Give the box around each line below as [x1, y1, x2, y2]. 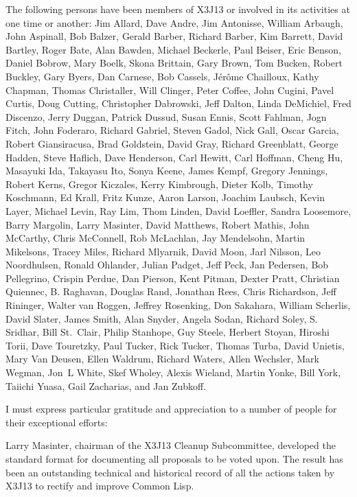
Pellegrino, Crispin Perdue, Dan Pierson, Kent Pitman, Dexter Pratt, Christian [5, 270, 340, 285]
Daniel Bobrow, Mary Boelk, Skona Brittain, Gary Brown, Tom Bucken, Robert [5, 56, 343, 70]
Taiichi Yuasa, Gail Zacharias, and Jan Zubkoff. [5, 378, 207, 393]
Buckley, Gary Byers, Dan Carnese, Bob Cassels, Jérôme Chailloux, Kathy [5, 69, 319, 83]
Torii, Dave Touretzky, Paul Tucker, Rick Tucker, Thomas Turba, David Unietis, [5, 338, 345, 352]
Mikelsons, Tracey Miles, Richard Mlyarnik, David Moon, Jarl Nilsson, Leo [5, 244, 321, 258]
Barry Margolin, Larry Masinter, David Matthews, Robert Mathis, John [5, 217, 310, 231]
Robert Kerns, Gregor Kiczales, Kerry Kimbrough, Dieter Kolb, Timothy [5, 176, 313, 191]
